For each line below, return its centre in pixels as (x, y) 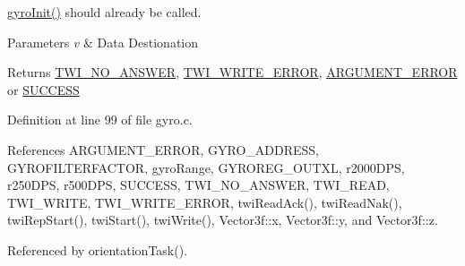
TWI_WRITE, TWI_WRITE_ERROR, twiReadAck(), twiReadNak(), (205, 202)
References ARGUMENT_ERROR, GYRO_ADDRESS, (163, 149)
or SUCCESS (43, 89)
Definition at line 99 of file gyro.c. (100, 120)
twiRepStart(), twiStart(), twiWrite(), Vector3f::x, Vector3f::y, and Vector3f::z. (223, 220)
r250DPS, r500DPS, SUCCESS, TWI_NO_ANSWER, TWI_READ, (198, 185)
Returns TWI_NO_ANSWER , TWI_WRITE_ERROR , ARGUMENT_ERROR (232, 72)
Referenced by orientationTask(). (98, 249)
